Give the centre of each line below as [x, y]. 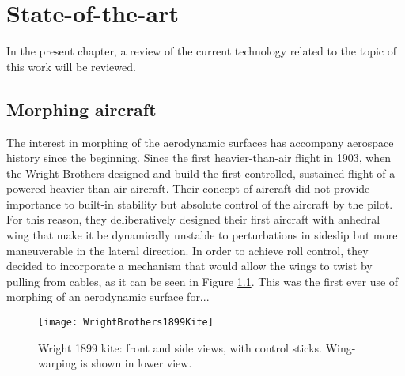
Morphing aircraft [81, 109]
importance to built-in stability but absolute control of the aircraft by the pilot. [200, 203]
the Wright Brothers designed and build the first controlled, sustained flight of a [201, 173]
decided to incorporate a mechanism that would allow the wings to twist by [189, 266]
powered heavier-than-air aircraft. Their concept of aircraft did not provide [188, 188]
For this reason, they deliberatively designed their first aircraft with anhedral [193, 219]
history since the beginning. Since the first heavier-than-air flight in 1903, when [199, 158]
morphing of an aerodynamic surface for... [108, 297]
